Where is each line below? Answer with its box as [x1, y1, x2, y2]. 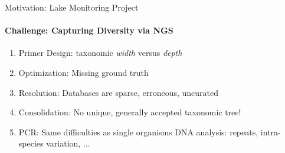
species [18, 137, 44, 149]
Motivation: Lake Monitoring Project [5, 1, 139, 13]
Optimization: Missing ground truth [18, 66, 149, 78]
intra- [260, 125, 281, 138]
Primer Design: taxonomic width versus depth [18, 46, 182, 59]
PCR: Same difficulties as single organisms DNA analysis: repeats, [18, 125, 258, 138]
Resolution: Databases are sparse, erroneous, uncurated [18, 86, 219, 98]
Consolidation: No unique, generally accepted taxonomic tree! [18, 106, 241, 118]
